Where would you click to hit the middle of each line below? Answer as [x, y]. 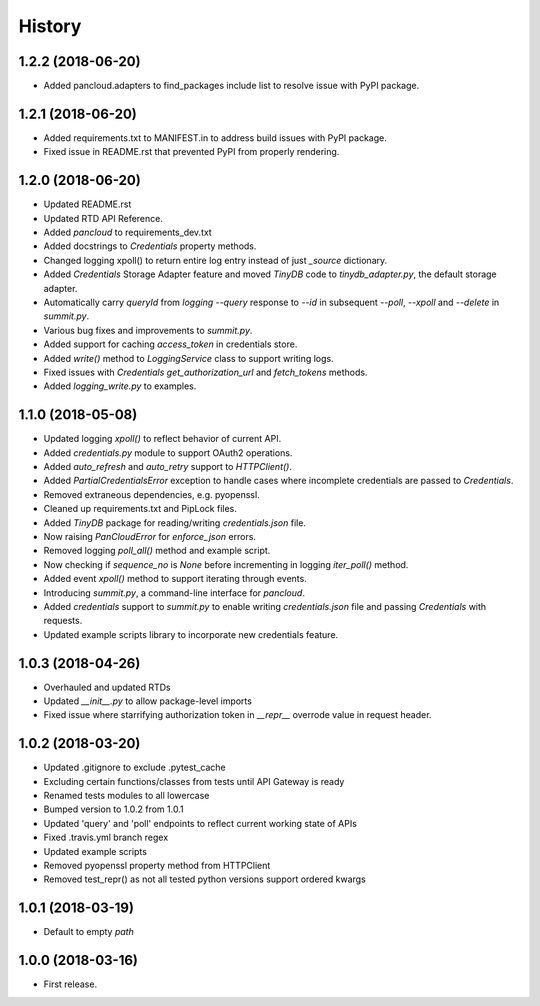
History [50, 26]
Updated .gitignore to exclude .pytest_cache [134, 767]
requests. [63, 621]
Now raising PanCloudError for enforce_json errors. [150, 536]
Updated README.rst [87, 204]
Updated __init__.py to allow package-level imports [147, 701]
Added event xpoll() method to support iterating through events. [175, 579]
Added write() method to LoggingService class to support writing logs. [188, 358]
